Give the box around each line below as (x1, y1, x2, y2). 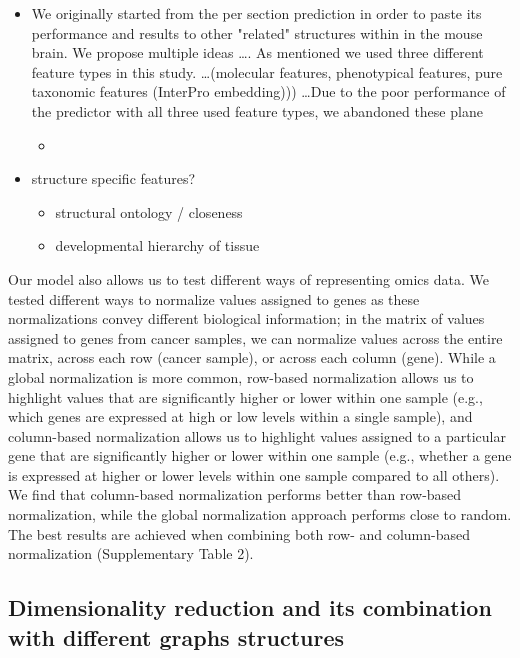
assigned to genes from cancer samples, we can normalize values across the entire (8, 327, 503, 348)
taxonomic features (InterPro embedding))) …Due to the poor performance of (31, 81, 506, 102)
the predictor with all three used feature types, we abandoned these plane (31, 100, 483, 121)
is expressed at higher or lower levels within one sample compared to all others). (8, 464, 500, 485)
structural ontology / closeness (55, 201, 243, 222)
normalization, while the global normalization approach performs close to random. (8, 504, 512, 525)
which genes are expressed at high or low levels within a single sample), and (8, 406, 473, 427)
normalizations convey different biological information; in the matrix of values (8, 308, 485, 329)
